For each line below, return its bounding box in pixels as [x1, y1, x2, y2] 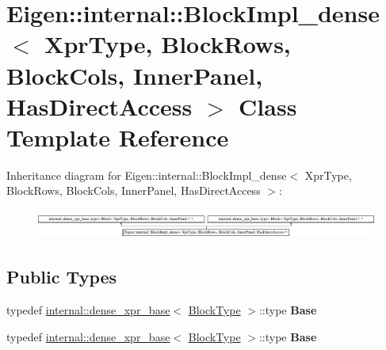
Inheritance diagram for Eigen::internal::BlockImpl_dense [6, 166, 287, 183]
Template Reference [6, 120, 229, 153]
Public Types [6, 264, 117, 289]
